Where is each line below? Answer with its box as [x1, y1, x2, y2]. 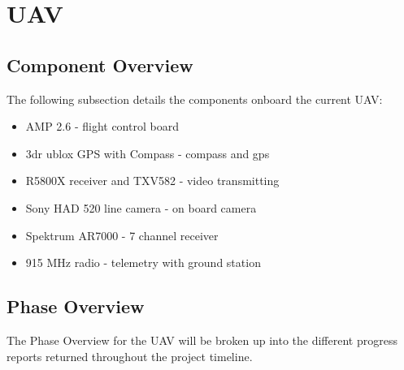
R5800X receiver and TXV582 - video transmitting [25, 172, 280, 189]
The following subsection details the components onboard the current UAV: [7, 90, 383, 107]
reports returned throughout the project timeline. [7, 347, 253, 364]
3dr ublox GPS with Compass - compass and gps [25, 144, 270, 161]
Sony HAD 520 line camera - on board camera [25, 199, 257, 216]
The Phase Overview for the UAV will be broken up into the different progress [7, 331, 397, 348]
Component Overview [7, 52, 193, 77]
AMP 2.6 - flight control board [25, 118, 179, 135]
